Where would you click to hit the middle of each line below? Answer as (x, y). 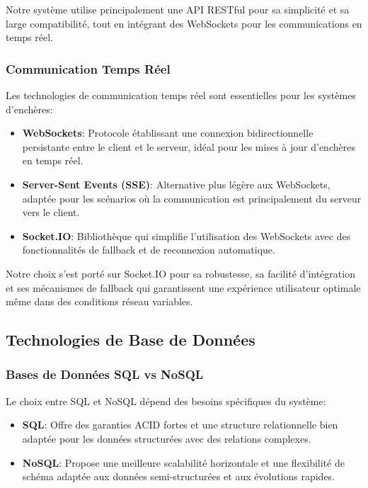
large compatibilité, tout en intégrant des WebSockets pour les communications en (184, 23)
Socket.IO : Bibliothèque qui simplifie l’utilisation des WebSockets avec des (186, 236)
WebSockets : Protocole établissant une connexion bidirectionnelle (168, 133)
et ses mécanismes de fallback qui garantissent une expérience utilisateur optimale (183, 287)
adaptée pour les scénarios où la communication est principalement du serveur (192, 198)
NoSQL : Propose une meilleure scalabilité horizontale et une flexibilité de (183, 462)
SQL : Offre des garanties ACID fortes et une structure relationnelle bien (180, 425)
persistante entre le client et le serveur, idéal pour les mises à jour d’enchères (189, 146)
